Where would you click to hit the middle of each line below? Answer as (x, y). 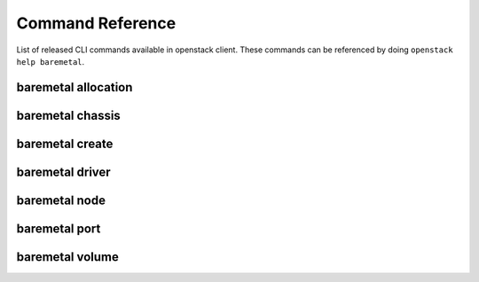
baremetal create (65, 143)
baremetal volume (68, 257)
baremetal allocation (75, 87)
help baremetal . (51, 61)
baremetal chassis (69, 115)
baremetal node (61, 200)
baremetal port (59, 228)
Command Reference (96, 23)
